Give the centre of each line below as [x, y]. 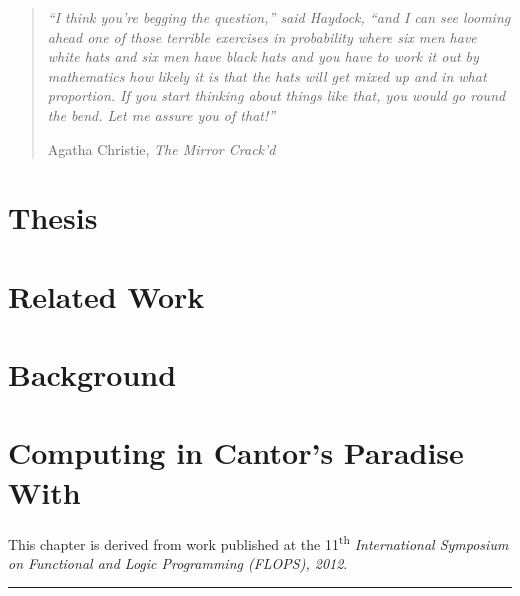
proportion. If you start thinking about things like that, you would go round [276, 95]
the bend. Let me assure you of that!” [161, 114]
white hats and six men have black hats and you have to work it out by [263, 56]
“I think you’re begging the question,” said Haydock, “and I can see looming [279, 17]
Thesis [53, 217]
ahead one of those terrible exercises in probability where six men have [262, 36]
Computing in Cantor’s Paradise [236, 452]
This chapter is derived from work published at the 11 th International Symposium [258, 542]
